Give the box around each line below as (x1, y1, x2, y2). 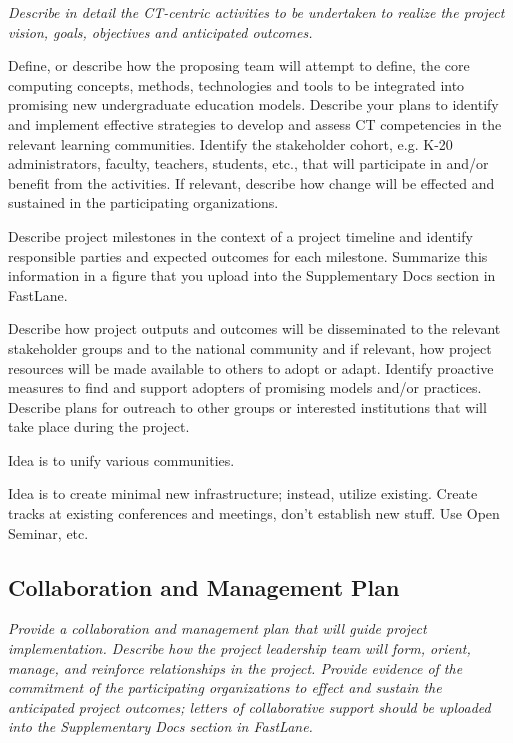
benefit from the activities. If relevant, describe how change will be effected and (8, 172, 495, 193)
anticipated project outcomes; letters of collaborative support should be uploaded (8, 696, 491, 717)
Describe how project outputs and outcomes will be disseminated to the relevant (8, 318, 501, 339)
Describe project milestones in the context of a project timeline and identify (8, 225, 473, 246)
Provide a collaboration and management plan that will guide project (8, 618, 427, 639)
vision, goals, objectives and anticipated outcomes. (8, 21, 313, 42)
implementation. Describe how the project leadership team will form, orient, (8, 638, 471, 659)
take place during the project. (8, 416, 190, 437)
